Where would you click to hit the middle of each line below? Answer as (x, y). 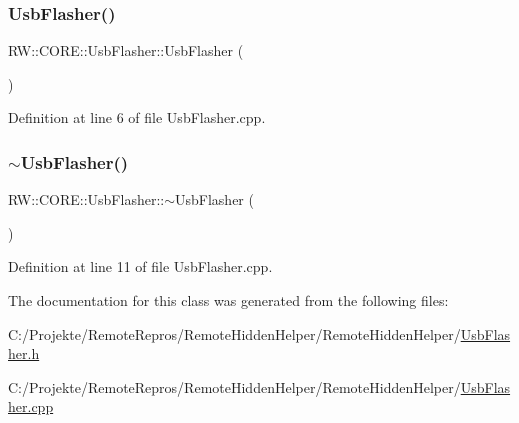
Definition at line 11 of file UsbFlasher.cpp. (140, 266)
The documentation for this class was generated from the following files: (228, 300)
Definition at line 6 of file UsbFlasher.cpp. (137, 117)
